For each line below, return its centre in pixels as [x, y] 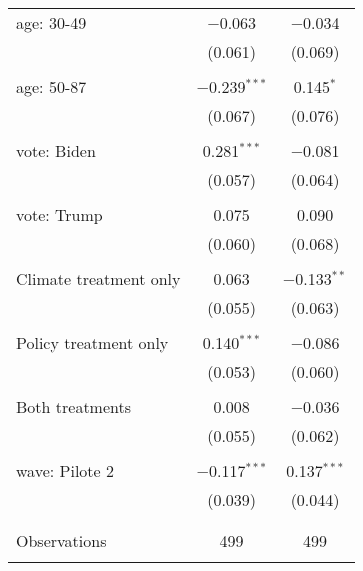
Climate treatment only [98, 278]
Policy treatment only [92, 342]
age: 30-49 [51, 22]
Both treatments [74, 406]
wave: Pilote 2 [65, 470]
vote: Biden [56, 150]
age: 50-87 [51, 86]
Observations [61, 540]
